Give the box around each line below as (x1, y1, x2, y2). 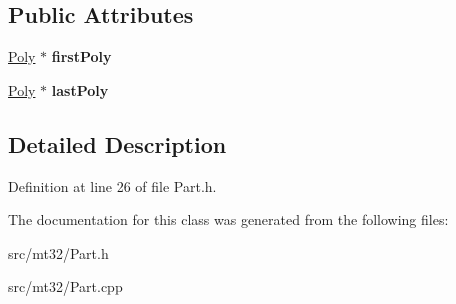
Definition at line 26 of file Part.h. (8, 175, 217, 196)
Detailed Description (8, 128, 227, 159)
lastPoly (51, 79, 109, 100)
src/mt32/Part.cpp (8, 276, 123, 297)
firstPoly (51, 46, 112, 67)
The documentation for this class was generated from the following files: (8, 209, 449, 230)
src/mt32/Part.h (8, 242, 109, 263)
